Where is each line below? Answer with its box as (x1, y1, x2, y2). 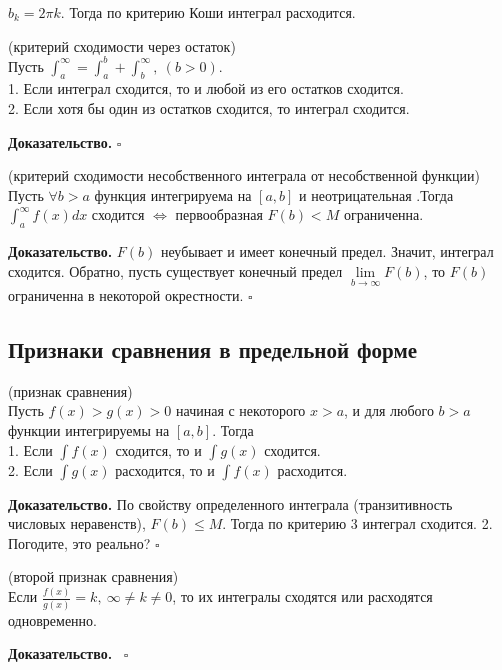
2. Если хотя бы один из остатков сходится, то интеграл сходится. (8, 98, 410, 119)
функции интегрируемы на (8, 420, 170, 441)
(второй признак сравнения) (8, 566, 179, 587)
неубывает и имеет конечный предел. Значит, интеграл (160, 241, 494, 262)
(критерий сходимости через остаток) (8, 35, 236, 56)
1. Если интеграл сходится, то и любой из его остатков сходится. (8, 78, 404, 99)
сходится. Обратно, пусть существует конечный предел (8, 260, 343, 281)
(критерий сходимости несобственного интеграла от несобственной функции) (8, 165, 481, 186)
